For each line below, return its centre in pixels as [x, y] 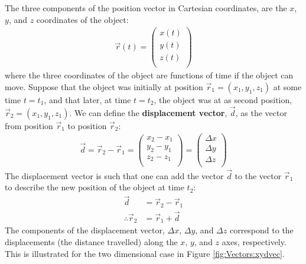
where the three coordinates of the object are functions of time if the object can [149, 75]
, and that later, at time [87, 100]
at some [287, 87]
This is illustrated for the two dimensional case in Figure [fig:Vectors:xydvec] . [145, 253]
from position [29, 125]
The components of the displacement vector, [85, 230]
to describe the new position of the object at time [95, 187]
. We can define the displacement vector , [148, 112]
